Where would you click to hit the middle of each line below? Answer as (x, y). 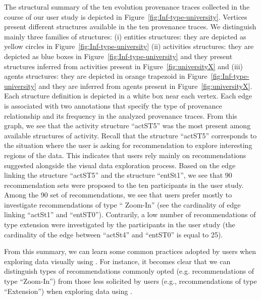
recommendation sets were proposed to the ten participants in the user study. (124, 185)
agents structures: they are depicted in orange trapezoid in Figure (106, 76)
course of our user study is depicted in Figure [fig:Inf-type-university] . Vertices (126, 16)
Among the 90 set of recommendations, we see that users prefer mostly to (118, 195)
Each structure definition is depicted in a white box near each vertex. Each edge (128, 96)
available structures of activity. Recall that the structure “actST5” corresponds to (130, 135)
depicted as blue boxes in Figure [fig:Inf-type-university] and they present (118, 56)
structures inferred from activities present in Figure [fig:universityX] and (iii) (124, 66)
